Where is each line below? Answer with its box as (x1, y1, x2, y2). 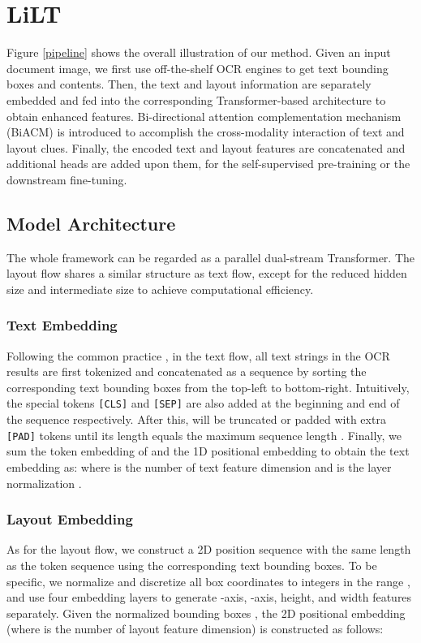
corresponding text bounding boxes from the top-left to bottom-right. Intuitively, (6, 378, 410, 395)
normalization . (6, 474, 82, 491)
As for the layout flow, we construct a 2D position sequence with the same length (6, 541, 411, 558)
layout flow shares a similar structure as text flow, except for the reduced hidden (6, 265, 407, 282)
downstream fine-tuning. (6, 170, 127, 188)
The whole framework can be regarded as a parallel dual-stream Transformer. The (6, 248, 415, 265)
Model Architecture (6, 210, 176, 235)
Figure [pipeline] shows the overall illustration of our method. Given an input (6, 44, 391, 61)
